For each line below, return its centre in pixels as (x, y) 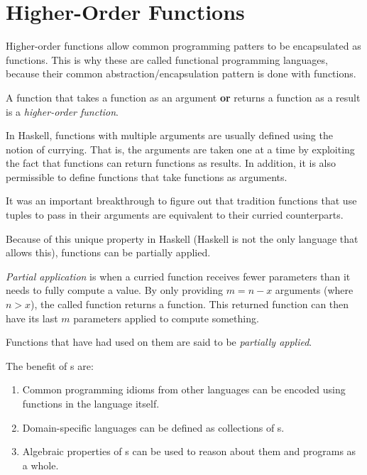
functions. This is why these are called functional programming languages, (167, 59)
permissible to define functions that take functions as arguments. (147, 176)
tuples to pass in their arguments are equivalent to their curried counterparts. (175, 215)
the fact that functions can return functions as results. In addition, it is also (171, 163)
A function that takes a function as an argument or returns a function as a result (183, 97)
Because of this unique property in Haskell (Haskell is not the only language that (182, 238)
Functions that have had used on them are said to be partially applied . (159, 342)
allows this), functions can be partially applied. (108, 252)
